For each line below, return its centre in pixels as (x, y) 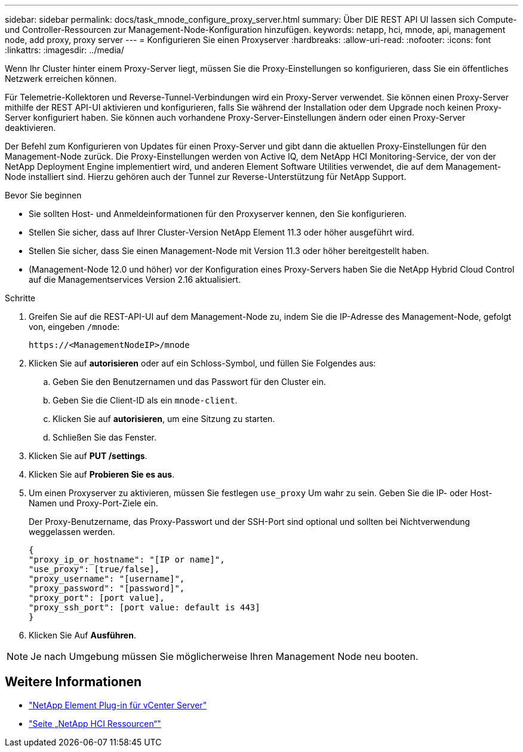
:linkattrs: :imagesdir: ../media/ (64, 50)
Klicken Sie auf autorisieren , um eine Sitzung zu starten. (164, 419)
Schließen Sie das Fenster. (105, 437)
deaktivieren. (30, 128)
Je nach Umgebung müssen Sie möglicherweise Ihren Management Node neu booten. (224, 656)
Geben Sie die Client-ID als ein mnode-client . (145, 400)
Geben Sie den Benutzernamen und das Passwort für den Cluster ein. (189, 382)
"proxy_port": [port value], (97, 598)
